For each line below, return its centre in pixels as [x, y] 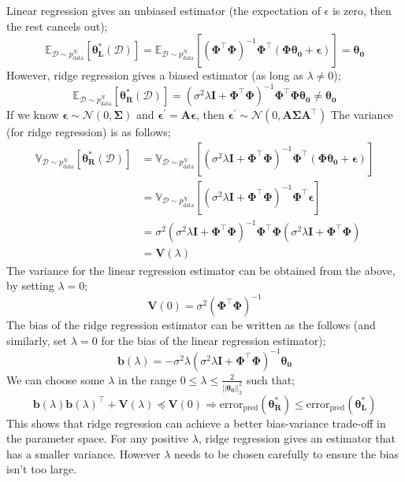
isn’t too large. [42, 469]
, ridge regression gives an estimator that [297, 438]
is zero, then [362, 10]
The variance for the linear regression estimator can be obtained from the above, [201, 270]
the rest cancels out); [57, 26]
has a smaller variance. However [84, 453]
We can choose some [56, 379]
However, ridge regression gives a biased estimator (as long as [155, 75]
